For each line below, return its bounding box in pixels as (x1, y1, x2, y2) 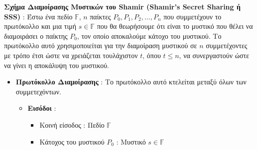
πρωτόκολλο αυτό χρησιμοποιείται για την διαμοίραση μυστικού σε (4, 40, 197, 51)
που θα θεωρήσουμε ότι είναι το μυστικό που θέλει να (97, 21, 253, 31)
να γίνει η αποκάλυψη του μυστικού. (4, 60, 109, 70)
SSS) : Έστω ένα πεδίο (4, 11, 73, 21)
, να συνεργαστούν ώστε (179, 50, 250, 60)
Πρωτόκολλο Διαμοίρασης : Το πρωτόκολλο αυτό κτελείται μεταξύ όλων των (15, 76, 247, 87)
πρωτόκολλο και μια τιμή (4, 21, 77, 31)
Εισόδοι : (27, 103, 56, 113)
